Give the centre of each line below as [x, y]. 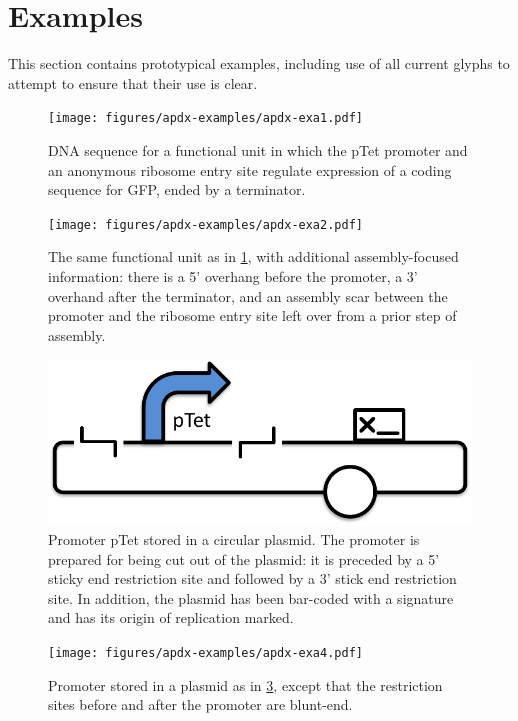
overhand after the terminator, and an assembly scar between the [248, 295]
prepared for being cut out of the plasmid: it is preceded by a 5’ [244, 558]
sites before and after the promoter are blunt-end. [200, 704]
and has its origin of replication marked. [171, 617]
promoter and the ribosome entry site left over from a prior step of [252, 315]
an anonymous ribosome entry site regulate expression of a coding [250, 169]
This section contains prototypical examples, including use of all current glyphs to [259, 63]
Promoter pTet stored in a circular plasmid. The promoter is [234, 539]
